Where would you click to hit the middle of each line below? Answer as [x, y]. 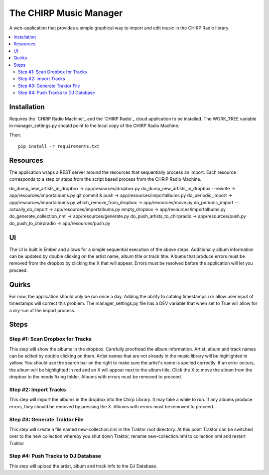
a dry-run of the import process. [42, 310]
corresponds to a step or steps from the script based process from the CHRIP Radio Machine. [105, 179]
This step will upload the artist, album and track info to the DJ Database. [83, 466]
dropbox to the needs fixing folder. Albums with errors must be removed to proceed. [96, 377]
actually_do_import [29, 209]
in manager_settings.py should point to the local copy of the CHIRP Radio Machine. [94, 126]
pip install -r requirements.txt [59, 146]
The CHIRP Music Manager [66, 13]
